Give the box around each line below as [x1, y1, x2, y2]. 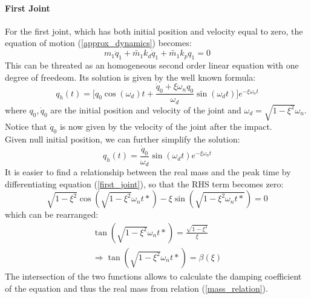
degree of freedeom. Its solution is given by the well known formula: [5, 70, 256, 83]
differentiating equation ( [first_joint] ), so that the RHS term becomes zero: [5, 177, 284, 190]
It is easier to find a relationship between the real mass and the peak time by [5, 166, 291, 178]
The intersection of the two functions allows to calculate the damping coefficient [5, 269, 302, 282]
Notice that [5, 120, 47, 133]
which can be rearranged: [5, 208, 99, 221]
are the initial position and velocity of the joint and [50, 103, 241, 116]
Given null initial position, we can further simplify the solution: [5, 133, 240, 146]
